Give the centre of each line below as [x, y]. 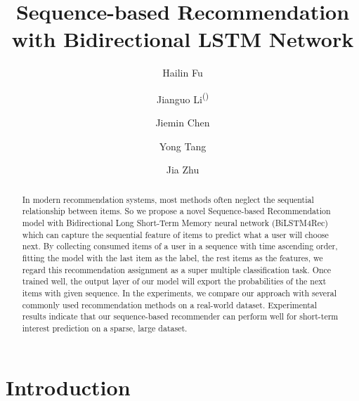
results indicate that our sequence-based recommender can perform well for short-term [180, 316]
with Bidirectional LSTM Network [183, 39]
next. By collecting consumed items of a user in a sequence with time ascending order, [180, 246]
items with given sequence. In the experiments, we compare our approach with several [179, 292]
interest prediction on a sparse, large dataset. [105, 328]
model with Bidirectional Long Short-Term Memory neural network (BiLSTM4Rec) [175, 223]
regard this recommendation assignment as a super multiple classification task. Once [177, 269]
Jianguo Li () [183, 98]
